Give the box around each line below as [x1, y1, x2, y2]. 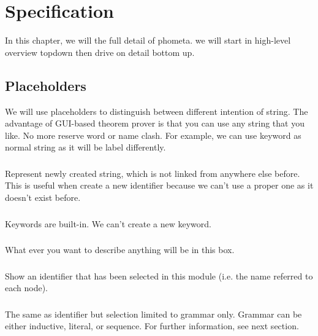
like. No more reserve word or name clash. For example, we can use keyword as [5, 128, 301, 141]
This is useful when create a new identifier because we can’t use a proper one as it [5, 179, 314, 192]
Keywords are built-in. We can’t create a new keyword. [5, 217, 211, 230]
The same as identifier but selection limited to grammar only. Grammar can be [5, 307, 302, 320]
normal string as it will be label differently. [5, 141, 166, 154]
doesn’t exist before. [5, 191, 81, 203]
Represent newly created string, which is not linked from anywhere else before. [5, 166, 300, 179]
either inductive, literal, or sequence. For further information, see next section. [5, 319, 299, 332]
